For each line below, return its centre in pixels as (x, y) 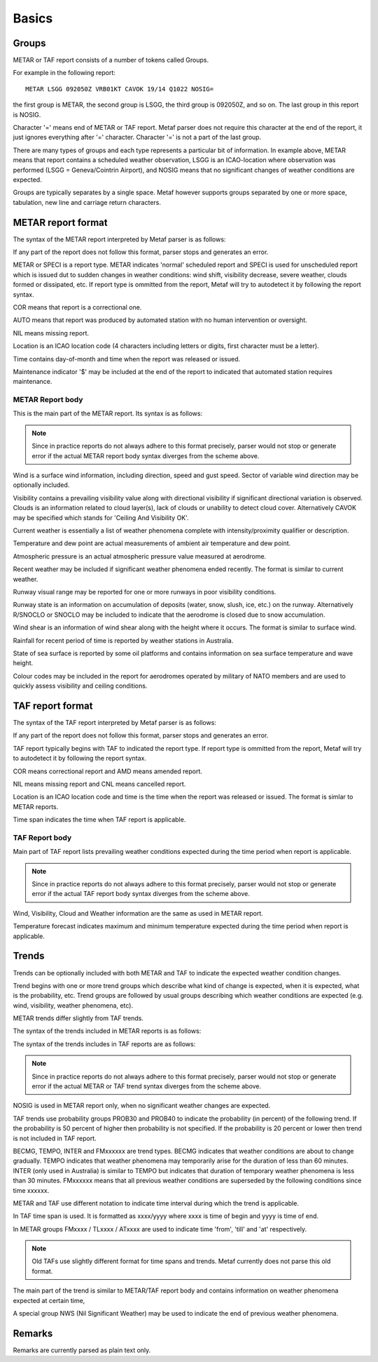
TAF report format (53, 706)
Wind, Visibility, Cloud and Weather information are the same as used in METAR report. (138, 913)
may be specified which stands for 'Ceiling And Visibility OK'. (101, 518)
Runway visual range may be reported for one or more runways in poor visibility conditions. (145, 592)
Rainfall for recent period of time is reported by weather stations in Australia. (123, 640)
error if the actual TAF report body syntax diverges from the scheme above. (141, 894)
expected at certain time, (49, 1300)
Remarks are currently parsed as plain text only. (82, 1350)
